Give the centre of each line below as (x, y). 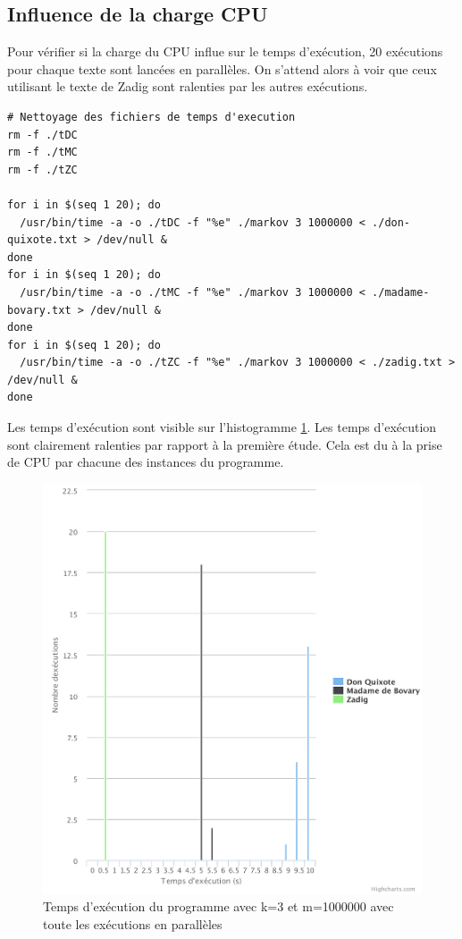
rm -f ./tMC (42, 152)
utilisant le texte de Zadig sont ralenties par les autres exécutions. (188, 86)
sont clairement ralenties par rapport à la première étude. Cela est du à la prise (225, 444)
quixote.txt (42, 240)
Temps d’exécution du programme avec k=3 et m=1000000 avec (218, 906)
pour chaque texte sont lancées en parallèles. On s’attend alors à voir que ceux (222, 68)
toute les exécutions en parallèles (133, 924)
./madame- (401, 292)
